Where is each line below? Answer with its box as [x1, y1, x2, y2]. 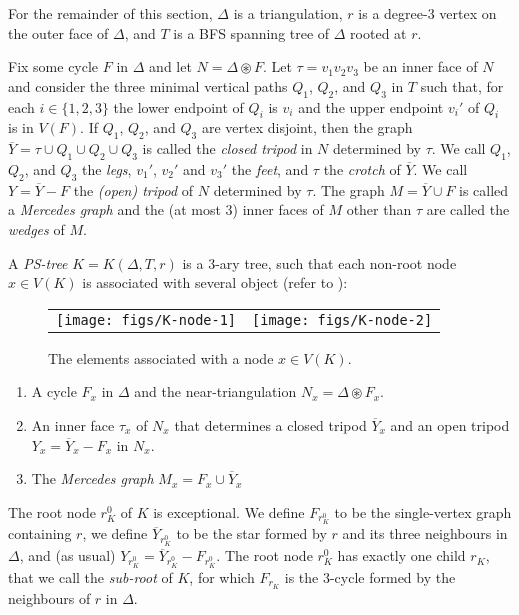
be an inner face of [363, 56, 478, 77]
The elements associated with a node [48, 347, 274, 368]
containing [8, 523, 72, 544]
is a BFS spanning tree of [173, 22, 330, 43]
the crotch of [323, 158, 401, 179]
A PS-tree [8, 252, 68, 273]
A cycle [31, 381, 77, 402]
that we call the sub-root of [8, 566, 173, 587]
